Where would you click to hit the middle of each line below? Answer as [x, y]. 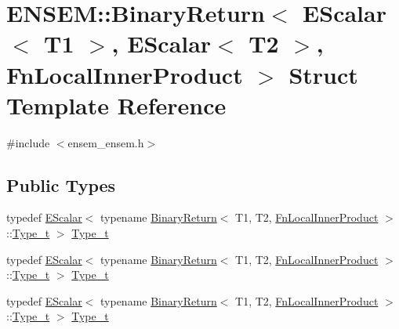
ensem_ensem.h [106, 142]
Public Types [61, 184]
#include [28, 142]
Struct [323, 74]
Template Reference [116, 105]
